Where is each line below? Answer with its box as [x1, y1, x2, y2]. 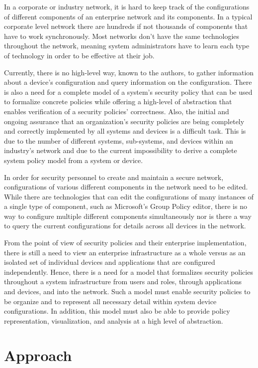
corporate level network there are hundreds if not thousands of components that [4, 21, 248, 31]
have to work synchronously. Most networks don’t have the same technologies [4, 30, 240, 41]
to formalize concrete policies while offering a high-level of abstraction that [4, 96, 232, 107]
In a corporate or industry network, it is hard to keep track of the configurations [4, 1, 250, 11]
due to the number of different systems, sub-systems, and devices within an [4, 135, 233, 146]
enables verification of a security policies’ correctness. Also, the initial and [4, 106, 229, 116]
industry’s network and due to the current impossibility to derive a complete [4, 145, 237, 156]
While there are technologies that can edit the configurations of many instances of [4, 191, 254, 201]
